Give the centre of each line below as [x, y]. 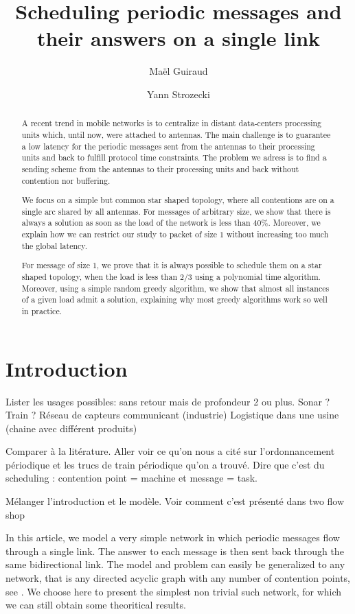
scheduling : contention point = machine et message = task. [131, 478]
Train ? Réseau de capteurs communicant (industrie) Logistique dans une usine [172, 415]
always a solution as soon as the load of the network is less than [136, 223]
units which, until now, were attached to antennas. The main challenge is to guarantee [176, 134]
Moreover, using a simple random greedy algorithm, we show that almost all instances [175, 288]
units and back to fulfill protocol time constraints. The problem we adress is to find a [174, 157]
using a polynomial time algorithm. [257, 276]
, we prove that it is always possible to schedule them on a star [209, 265]
